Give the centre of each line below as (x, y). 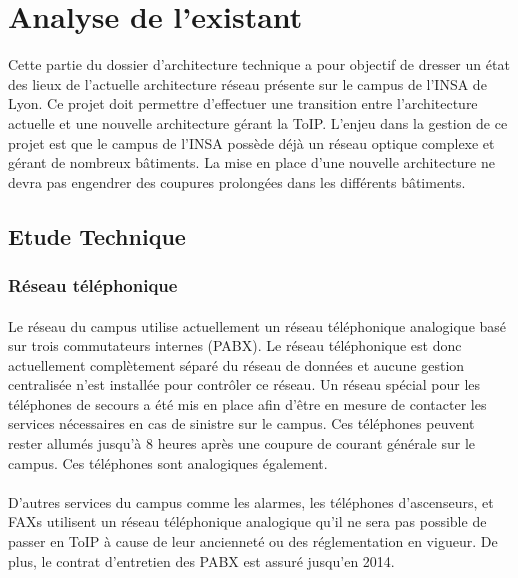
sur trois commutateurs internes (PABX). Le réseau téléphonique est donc (235, 345)
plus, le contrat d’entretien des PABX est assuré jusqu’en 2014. (201, 560)
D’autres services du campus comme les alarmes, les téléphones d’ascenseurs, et (251, 501)
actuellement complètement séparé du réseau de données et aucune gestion (236, 364)
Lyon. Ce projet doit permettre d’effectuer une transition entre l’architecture (243, 103)
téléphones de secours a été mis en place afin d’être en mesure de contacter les (247, 403)
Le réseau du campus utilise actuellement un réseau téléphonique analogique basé (257, 325)
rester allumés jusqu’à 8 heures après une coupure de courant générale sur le (242, 443)
